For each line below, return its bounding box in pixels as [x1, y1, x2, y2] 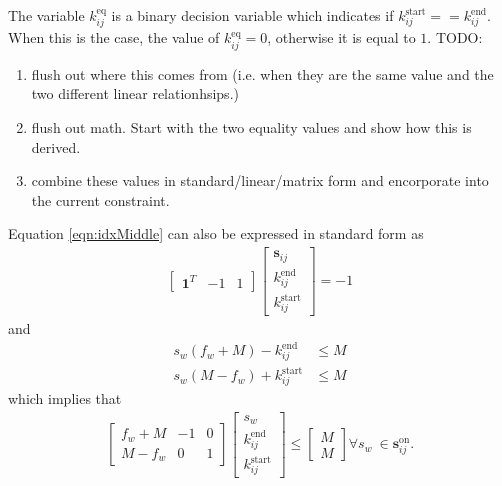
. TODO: [427, 27, 483, 48]
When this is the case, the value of [8, 27, 220, 48]
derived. [31, 136, 81, 157]
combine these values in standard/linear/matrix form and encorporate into [31, 170, 489, 191]
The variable [8, 5, 85, 25]
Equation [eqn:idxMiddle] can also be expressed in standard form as [8, 223, 424, 244]
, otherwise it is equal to [267, 27, 416, 48]
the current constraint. [31, 189, 170, 210]
